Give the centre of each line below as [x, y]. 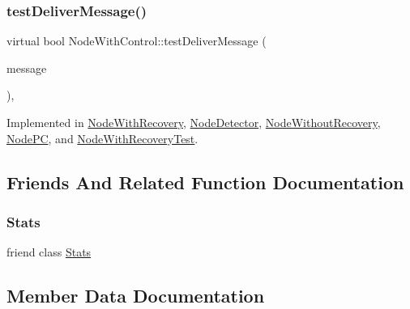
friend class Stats [49, 252]
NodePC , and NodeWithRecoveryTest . [102, 138]
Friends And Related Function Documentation [205, 182]
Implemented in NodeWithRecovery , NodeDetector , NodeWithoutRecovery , [194, 122]
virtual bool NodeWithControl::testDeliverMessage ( [137, 41]
